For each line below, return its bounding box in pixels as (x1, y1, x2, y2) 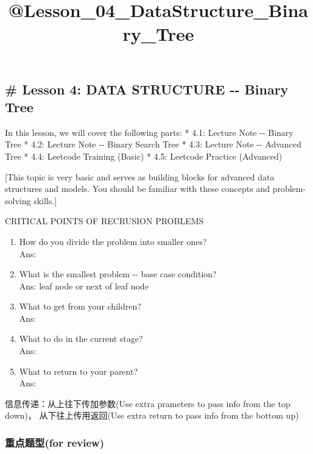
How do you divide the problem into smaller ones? (19, 235, 207, 247)
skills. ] (33, 194, 57, 207)
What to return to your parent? (19, 364, 138, 377)
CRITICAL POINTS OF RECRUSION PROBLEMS (5, 215, 204, 227)
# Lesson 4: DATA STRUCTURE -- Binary (5, 79, 289, 98)
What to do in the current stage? (19, 332, 143, 345)
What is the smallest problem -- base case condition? (19, 268, 217, 280)
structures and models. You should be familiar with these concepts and (5, 182, 270, 195)
